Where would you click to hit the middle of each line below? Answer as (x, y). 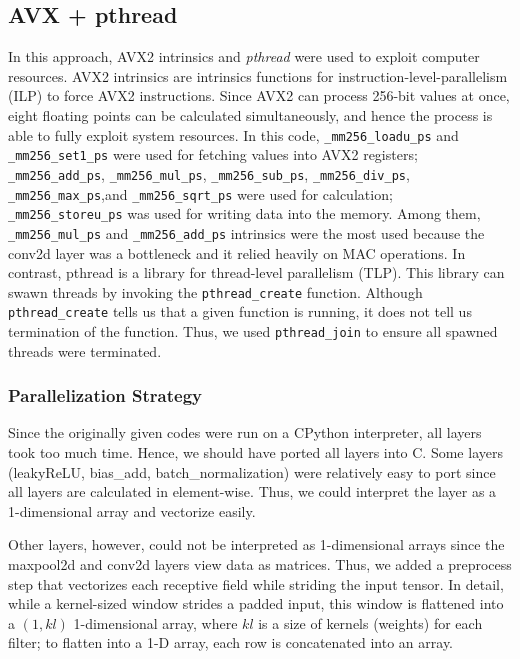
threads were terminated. (85, 350)
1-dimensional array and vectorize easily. (132, 510)
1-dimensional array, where (155, 622)
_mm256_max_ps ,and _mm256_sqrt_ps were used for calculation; (200, 193)
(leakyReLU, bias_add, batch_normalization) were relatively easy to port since (252, 471)
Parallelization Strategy (105, 395)
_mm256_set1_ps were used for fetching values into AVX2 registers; (213, 154)
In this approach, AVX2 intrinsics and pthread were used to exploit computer (244, 56)
